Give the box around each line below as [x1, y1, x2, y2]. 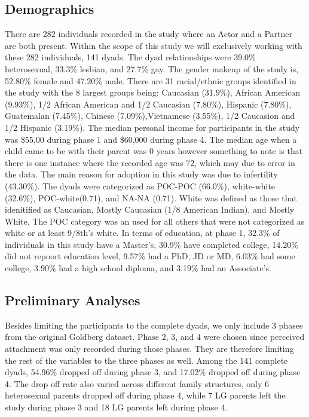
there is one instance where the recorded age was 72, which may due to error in [5, 156, 295, 168]
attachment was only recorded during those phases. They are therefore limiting [5, 342, 294, 355]
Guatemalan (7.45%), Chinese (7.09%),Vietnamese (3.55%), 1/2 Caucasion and [5, 109, 295, 122]
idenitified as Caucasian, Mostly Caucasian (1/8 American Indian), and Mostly [5, 203, 295, 216]
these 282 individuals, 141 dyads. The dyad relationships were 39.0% [5, 51, 256, 63]
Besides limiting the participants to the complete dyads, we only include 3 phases [5, 318, 303, 331]
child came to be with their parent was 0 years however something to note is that [5, 145, 303, 157]
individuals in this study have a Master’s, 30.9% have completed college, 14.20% [5, 238, 298, 250]
